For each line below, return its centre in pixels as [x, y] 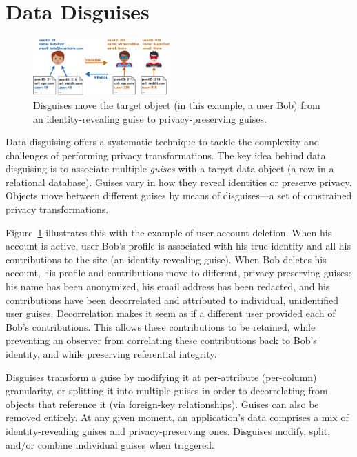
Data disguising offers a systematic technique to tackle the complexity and [163, 142]
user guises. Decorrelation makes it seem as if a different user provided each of [171, 313]
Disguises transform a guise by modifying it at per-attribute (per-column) [161, 377]
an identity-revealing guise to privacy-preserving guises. [150, 118]
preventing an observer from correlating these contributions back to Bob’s [161, 340]
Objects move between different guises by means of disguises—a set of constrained [179, 195]
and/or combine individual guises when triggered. [110, 444]
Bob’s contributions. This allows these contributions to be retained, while [161, 326]
